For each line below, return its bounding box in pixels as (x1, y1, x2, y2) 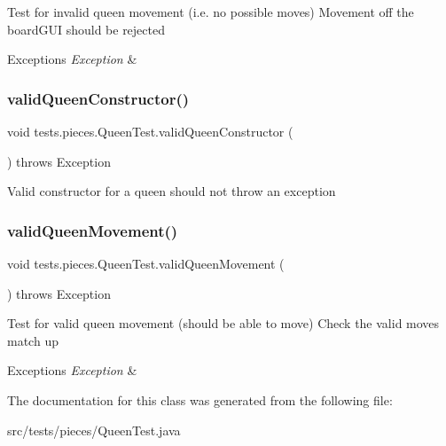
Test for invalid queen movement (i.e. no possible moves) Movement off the (7, 3, 414, 20)
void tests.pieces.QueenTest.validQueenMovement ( (7, 254, 285, 272)
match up (7, 331, 59, 349)
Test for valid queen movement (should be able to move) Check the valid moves (7, 314, 440, 333)
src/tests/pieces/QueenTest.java (7, 420, 181, 439)
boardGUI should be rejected (7, 20, 165, 38)
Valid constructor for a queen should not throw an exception (7, 182, 336, 200)
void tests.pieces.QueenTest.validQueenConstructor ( (7, 122, 293, 140)
